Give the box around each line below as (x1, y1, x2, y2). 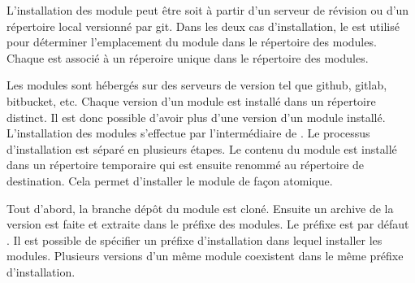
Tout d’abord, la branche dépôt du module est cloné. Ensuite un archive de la (6, 199, 394, 216)
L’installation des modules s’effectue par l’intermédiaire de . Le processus (6, 124, 370, 141)
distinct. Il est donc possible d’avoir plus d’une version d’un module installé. (6, 108, 386, 125)
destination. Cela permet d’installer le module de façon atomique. (6, 172, 333, 189)
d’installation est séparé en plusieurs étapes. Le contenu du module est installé (6, 140, 397, 157)
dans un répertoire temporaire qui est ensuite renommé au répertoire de (6, 156, 365, 173)
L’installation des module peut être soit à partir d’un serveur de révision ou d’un (6, 2, 409, 18)
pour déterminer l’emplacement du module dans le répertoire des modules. (6, 33, 377, 50)
